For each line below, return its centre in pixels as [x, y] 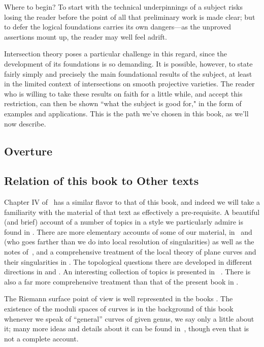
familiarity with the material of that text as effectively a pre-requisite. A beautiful [132, 212]
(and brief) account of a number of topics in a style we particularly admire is [124, 222]
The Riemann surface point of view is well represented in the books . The [119, 298]
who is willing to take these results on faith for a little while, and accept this [123, 93]
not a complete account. [41, 338]
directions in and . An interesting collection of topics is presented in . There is [127, 272]
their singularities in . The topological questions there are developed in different [128, 261]
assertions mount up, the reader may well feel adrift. [86, 36]
